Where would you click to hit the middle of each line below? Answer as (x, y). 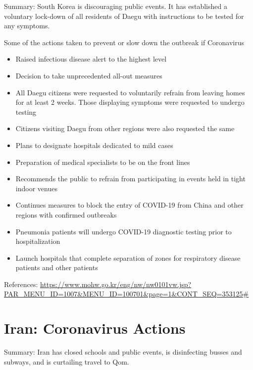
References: (21, 284)
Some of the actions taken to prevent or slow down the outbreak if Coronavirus (124, 42)
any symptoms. (27, 26)
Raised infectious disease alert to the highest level (91, 59)
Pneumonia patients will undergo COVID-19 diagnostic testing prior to (124, 231)
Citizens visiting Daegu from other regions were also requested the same (125, 128)
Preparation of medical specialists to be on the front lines (103, 162)
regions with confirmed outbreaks (66, 214)
